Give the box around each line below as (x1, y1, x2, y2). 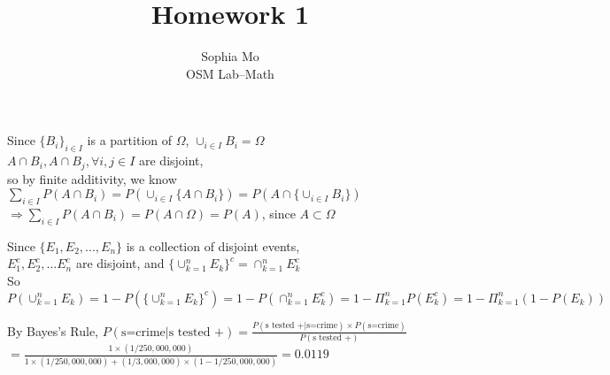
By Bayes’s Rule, (7, 321, 98, 340)
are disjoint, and (75, 254, 165, 272)
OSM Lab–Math (186, 64, 274, 82)
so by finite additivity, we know (7, 169, 177, 187)
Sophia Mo (201, 47, 259, 65)
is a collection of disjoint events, (126, 236, 300, 255)
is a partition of (87, 131, 173, 149)
